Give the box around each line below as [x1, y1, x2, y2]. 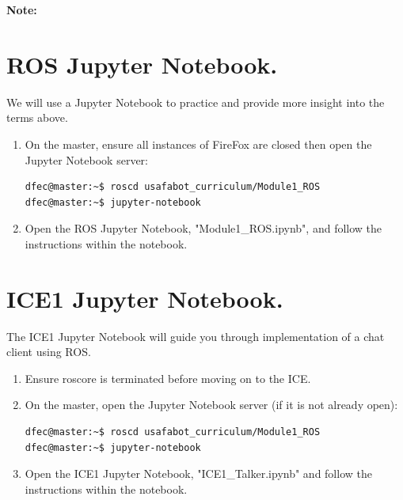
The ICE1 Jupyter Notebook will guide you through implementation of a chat [6, 328, 385, 344]
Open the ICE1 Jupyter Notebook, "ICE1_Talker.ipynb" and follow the [25, 465, 372, 482]
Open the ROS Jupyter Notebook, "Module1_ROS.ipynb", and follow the [25, 220, 382, 237]
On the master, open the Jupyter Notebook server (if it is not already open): [25, 396, 398, 413]
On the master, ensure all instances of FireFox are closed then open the [25, 135, 372, 152]
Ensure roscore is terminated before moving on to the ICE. [25, 369, 311, 386]
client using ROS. [6, 343, 91, 360]
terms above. [6, 109, 68, 126]
